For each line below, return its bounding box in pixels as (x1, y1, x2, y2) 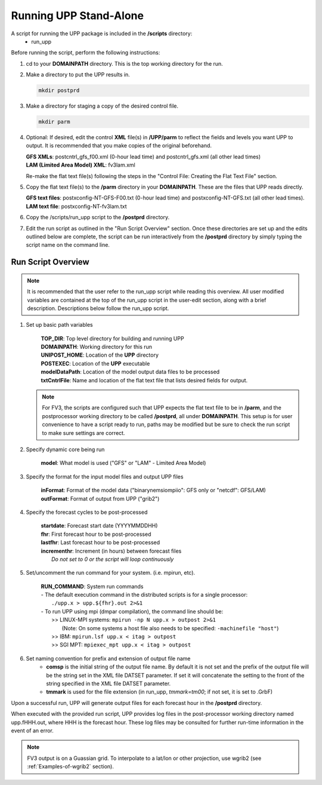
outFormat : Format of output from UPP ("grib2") (41, 495, 160, 502)
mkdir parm (38, 118, 70, 125)
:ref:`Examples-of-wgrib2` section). (27, 763, 114, 770)
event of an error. (11, 726, 54, 734)
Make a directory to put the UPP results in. (26, 71, 131, 78)
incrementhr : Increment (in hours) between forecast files (41, 547, 182, 554)
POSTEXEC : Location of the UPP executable (41, 360, 150, 367)
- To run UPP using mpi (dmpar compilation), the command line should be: (41, 608, 224, 615)
